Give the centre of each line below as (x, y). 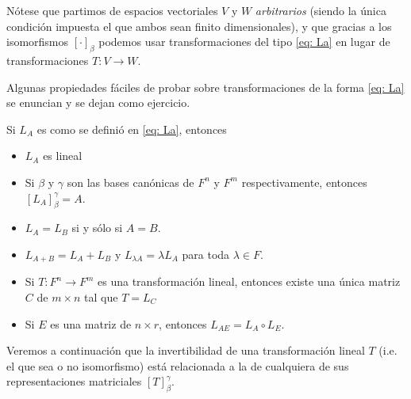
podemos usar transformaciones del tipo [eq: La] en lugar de (244, 42)
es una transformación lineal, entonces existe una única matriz (249, 281)
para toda (206, 254)
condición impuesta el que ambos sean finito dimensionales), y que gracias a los (199, 26)
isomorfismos (38, 42)
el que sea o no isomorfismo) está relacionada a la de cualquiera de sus (178, 365)
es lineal (63, 156)
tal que (101, 296)
